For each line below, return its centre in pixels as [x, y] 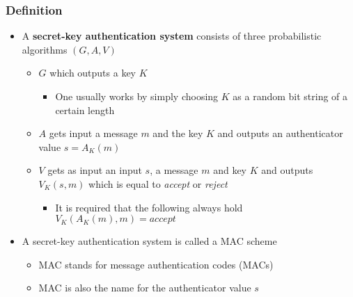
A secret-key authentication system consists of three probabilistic [172, 36]
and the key [178, 133]
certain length [85, 110]
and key [230, 170]
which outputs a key [93, 73]
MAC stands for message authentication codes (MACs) [156, 264]
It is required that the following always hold [149, 207]
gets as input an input [95, 170]
